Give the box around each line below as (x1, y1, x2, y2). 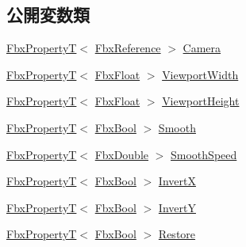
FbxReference (94, 40, 161, 56)
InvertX (158, 173, 196, 189)
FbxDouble (94, 146, 149, 162)
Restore (158, 226, 196, 242)
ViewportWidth (162, 66, 239, 82)
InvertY (158, 199, 196, 215)
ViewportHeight (162, 93, 240, 109)
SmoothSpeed (171, 146, 237, 162)
